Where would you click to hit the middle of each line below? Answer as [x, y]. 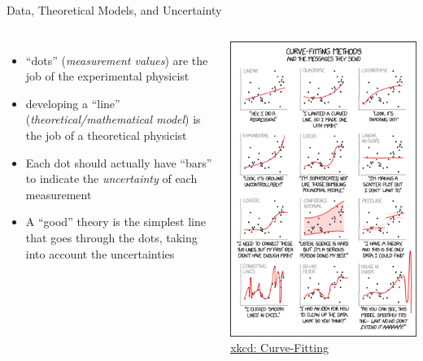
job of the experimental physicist [107, 76]
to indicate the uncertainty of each [111, 178]
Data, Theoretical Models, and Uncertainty [114, 10]
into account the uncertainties [100, 253]
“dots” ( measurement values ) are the [117, 60]
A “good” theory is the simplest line [116, 222]
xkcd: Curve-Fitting [279, 348]
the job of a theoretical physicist [106, 135]
